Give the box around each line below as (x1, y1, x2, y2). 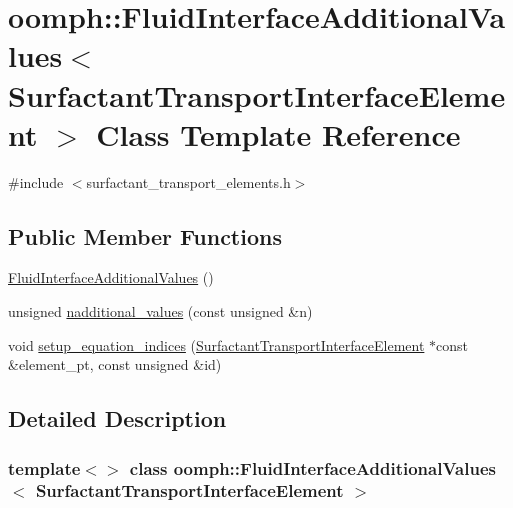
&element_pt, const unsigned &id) (8, 354, 222, 375)
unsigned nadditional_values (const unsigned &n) (8, 301, 313, 322)
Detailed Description (8, 403, 227, 434)
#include (8, 171, 64, 192)
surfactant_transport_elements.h (86, 171, 291, 192)
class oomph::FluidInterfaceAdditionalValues (129, 455, 496, 480)
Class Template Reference (96, 113, 461, 154)
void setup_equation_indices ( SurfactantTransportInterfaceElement (8, 334, 425, 355)
